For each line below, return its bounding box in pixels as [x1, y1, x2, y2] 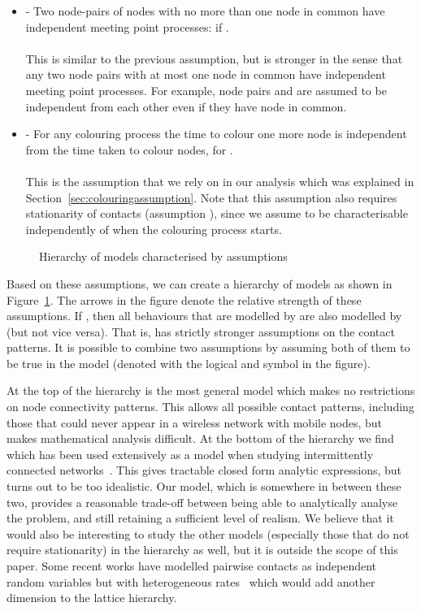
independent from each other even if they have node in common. [25, 97, 347, 115]
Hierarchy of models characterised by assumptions [39, 248, 288, 265]
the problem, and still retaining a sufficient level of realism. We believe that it [7, 509, 394, 526]
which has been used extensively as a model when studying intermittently [7, 445, 374, 462]
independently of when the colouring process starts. [25, 220, 282, 237]
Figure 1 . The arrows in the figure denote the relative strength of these [7, 291, 362, 308]
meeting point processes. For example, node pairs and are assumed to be [25, 81, 387, 98]
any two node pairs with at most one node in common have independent [25, 66, 386, 83]
